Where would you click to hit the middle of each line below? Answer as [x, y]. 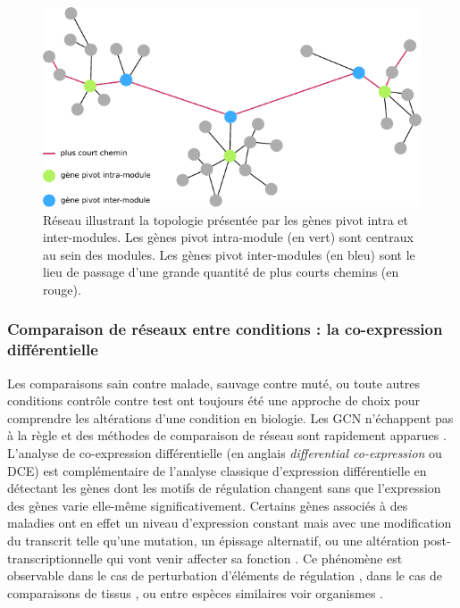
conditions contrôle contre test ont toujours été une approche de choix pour [214, 400]
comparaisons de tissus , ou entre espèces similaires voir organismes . [195, 592]
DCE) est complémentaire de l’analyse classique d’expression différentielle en [217, 470]
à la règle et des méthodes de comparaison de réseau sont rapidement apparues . [227, 435]
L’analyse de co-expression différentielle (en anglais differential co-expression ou [225, 453]
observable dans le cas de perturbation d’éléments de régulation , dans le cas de [225, 575]
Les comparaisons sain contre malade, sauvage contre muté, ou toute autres [213, 383]
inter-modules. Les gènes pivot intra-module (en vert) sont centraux [228, 237]
